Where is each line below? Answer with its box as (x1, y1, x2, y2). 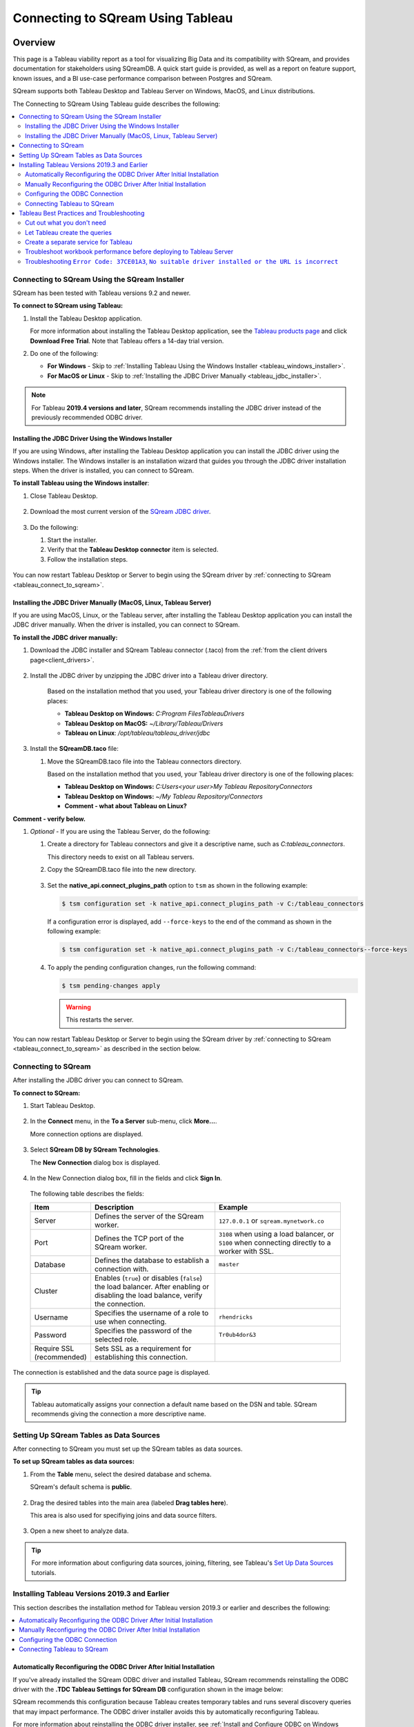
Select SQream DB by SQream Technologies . (30, 1145, 160, 1154)
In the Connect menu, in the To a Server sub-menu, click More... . (30, 1117, 217, 1125)
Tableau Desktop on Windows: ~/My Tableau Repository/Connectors (64, 792, 264, 801)
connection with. (94, 1264, 149, 1274)
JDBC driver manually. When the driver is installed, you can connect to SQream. (12, 620, 240, 629)
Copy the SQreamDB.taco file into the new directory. (47, 866, 197, 874)
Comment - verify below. (12, 814, 86, 823)
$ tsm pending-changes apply (61, 982, 161, 989)
